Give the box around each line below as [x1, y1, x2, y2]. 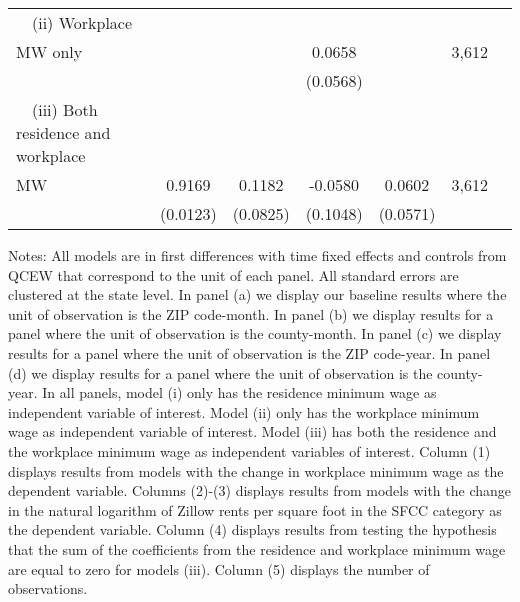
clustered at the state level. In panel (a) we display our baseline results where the [8, 284, 507, 305]
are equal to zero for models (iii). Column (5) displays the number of [8, 558, 430, 579]
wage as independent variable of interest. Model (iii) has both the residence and [8, 421, 497, 442]
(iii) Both [32, 98, 98, 121]
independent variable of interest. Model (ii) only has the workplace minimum [8, 401, 480, 422]
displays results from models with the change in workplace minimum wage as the [8, 460, 504, 481]
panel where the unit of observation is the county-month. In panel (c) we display [8, 323, 502, 344]
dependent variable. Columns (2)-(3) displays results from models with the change [8, 480, 512, 501]
